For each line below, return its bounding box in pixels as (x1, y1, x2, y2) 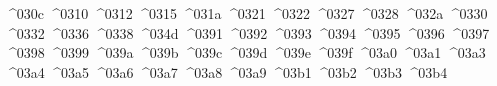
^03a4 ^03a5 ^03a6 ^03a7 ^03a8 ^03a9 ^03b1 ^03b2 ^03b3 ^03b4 (5, 61, 448, 82)
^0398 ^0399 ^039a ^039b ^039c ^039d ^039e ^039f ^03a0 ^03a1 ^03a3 (5, 42, 486, 63)
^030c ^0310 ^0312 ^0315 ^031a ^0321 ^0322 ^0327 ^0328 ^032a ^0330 (5, 3, 488, 23)
